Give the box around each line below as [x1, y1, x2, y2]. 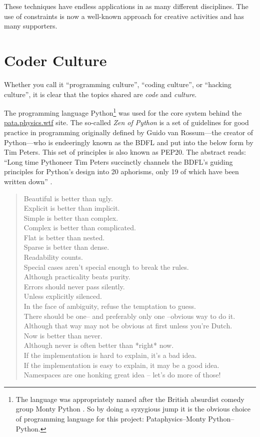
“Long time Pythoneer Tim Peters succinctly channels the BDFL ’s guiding [4, 156, 233, 167]
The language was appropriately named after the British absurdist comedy [15, 393, 244, 404]
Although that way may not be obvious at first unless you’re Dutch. [23, 320, 232, 331]
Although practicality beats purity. [23, 271, 130, 282]
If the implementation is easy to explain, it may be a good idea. [23, 359, 219, 370]
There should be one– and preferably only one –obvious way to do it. [23, 310, 235, 321]
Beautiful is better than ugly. [23, 193, 113, 203]
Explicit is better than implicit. [23, 203, 120, 213]
